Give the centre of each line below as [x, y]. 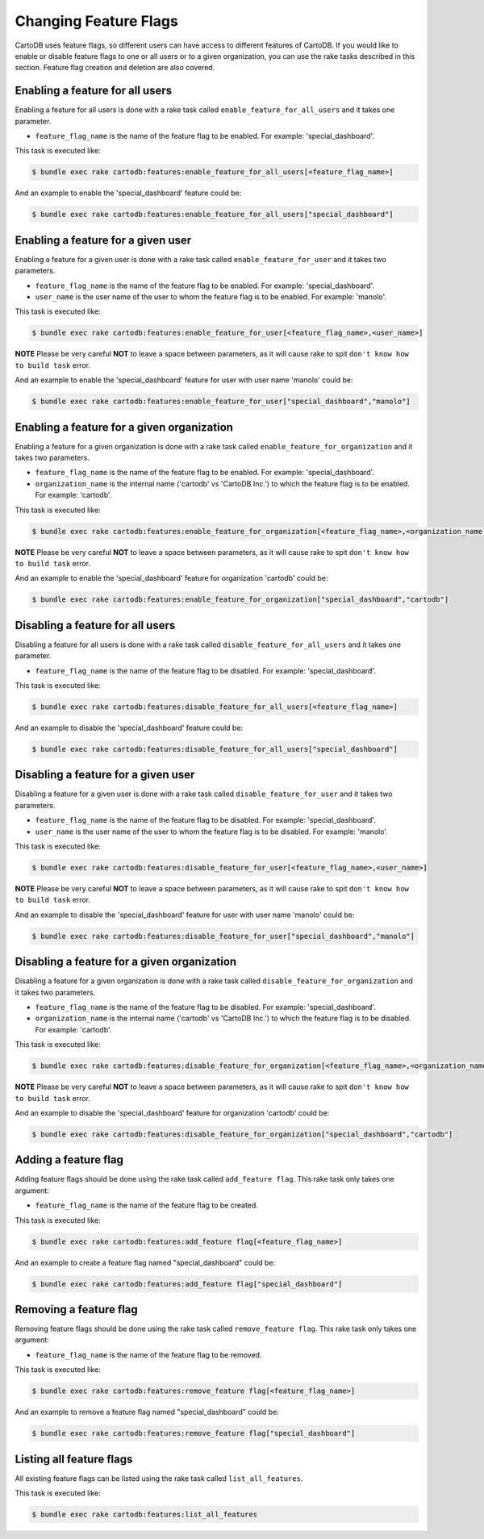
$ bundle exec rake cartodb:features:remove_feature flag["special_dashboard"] [194, 1433]
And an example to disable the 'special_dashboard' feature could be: [129, 728]
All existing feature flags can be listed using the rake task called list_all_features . [159, 1478]
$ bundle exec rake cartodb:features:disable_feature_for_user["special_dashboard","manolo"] [223, 936]
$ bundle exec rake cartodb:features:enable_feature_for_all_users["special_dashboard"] [213, 215]
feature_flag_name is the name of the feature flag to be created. [146, 1205]
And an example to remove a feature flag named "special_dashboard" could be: [147, 1412]
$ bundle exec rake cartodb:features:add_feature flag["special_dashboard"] [187, 1284]
